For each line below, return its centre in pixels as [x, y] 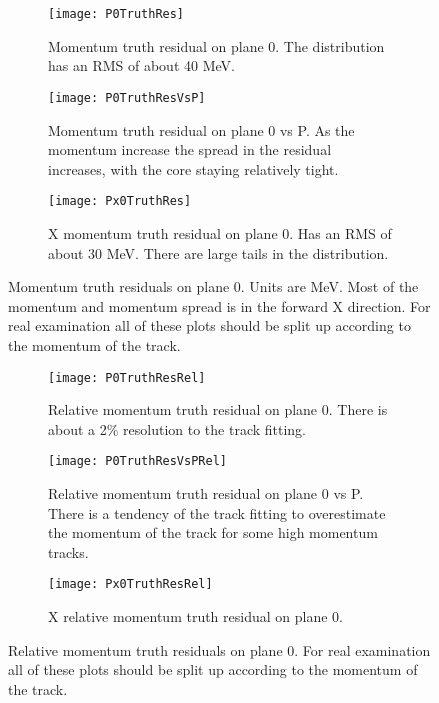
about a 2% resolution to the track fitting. [177, 428]
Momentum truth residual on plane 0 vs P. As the [201, 129]
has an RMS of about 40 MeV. [141, 65]
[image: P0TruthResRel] [127, 377]
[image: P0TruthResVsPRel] [137, 461]
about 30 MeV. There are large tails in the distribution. [218, 252]
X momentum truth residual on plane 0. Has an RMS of [220, 232]
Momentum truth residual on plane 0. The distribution [216, 45]
